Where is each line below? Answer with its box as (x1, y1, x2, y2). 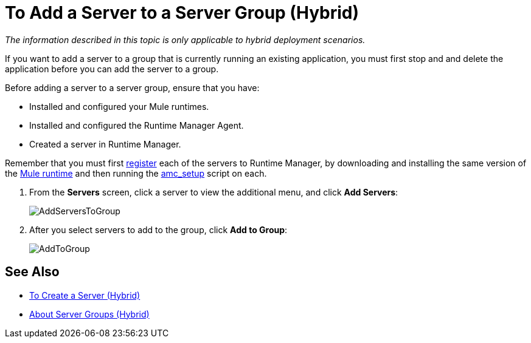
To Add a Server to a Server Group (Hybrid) (5, 2, 359, 23)
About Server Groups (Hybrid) (29, 308, 150, 319)
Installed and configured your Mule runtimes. (29, 101, 209, 112)
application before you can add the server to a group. (5, 63, 219, 74)
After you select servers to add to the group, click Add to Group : (29, 224, 288, 235)
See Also (5, 264, 60, 280)
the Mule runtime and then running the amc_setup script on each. (5, 168, 267, 178)
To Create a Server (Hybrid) (29, 290, 141, 301)
